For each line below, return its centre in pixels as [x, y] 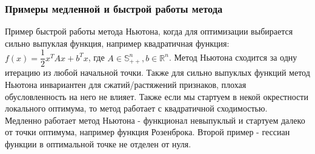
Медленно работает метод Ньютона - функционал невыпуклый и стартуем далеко [155, 120]
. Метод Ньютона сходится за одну [233, 57]
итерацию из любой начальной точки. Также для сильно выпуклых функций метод [157, 72]
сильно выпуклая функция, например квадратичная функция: [117, 43]
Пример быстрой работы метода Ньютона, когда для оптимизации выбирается [149, 31]
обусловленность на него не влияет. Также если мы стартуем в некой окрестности [157, 96]
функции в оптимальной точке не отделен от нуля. [98, 144]
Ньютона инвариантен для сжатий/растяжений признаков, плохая [126, 85]
